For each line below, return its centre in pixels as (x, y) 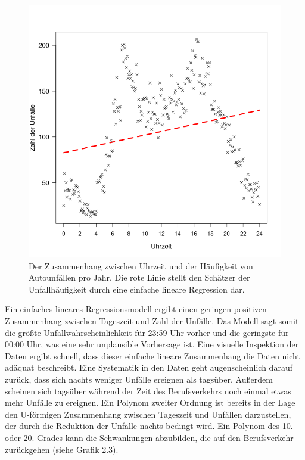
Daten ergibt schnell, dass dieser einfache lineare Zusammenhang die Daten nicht (152, 355)
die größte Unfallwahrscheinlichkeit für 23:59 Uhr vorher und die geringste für (147, 332)
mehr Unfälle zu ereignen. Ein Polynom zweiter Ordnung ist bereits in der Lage (150, 402)
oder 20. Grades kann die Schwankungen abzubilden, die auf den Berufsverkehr (149, 437)
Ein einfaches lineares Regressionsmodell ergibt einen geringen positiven (136, 309)
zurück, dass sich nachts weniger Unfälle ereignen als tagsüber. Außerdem (139, 379)
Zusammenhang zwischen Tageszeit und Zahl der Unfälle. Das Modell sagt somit (152, 320)
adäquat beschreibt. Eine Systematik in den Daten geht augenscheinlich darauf (149, 367)
